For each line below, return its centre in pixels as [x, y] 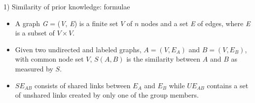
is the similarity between [164, 59]
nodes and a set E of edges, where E [196, 23]
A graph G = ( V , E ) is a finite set [67, 23]
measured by [34, 68]
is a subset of [35, 33]
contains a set [228, 85]
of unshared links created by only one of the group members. [107, 95]
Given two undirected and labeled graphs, [78, 49]
